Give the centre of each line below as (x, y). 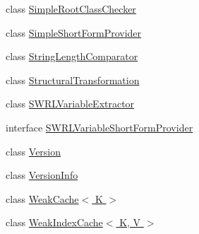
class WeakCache (42, 198)
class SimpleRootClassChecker (71, 8)
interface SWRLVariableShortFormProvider (99, 127)
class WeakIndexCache (54, 222)
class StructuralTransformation (73, 80)
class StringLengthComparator (72, 56)
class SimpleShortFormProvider (74, 32)
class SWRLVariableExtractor (70, 104)
